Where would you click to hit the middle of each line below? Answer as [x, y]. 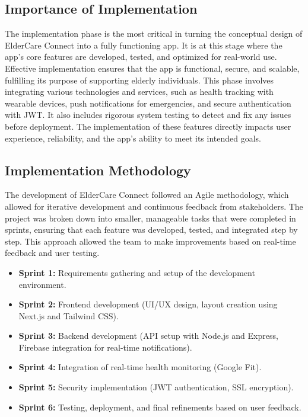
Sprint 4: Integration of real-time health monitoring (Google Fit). [140, 367]
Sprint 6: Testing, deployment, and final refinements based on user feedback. [160, 407]
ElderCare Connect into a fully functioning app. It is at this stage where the [144, 45]
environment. [42, 284]
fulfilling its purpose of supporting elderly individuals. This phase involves [139, 80]
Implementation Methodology [98, 170]
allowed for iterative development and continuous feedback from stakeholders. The [154, 206]
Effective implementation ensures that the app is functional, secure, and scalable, [152, 68]
